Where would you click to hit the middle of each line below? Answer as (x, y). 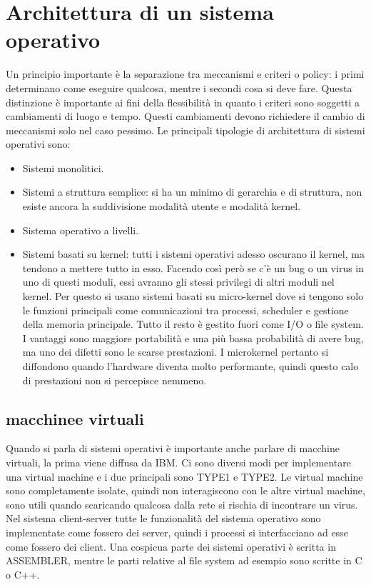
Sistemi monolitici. (63, 167)
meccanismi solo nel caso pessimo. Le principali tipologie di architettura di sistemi (185, 130)
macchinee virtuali (75, 418)
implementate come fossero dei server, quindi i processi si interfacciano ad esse (177, 532)
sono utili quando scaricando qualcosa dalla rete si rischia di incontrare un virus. (182, 504)
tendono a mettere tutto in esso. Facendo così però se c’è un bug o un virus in (193, 267)
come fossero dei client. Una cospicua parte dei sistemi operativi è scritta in (171, 546)
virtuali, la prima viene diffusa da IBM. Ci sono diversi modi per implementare (179, 462)
